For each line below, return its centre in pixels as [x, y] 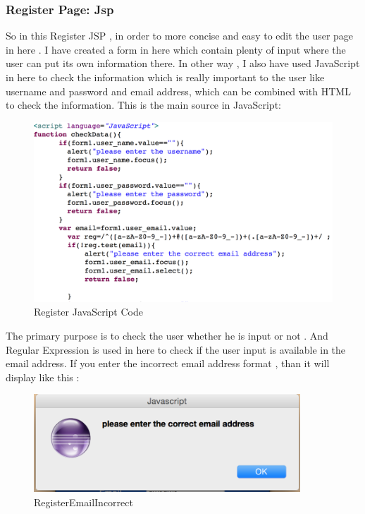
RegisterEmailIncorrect [83, 502]
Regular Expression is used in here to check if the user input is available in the [176, 349]
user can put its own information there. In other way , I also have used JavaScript [183, 63]
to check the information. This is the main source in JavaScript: [143, 105]
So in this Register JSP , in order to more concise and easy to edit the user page [180, 36]
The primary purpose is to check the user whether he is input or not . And [167, 336]
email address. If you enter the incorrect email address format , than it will [168, 363]
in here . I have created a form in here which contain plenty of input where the [176, 49]
